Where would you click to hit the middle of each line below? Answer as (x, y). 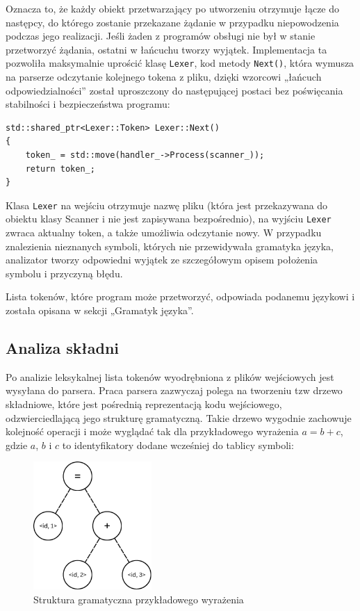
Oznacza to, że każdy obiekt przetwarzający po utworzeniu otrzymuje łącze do (173, 8)
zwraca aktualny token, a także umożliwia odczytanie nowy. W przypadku (164, 233)
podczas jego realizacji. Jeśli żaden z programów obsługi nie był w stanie (161, 36)
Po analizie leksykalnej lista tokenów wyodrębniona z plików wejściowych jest (170, 376)
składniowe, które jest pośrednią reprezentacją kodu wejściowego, (144, 404)
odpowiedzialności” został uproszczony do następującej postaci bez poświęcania (174, 90)
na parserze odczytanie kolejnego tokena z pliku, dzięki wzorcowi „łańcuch (164, 77)
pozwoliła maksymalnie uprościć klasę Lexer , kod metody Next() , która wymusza (180, 63)
